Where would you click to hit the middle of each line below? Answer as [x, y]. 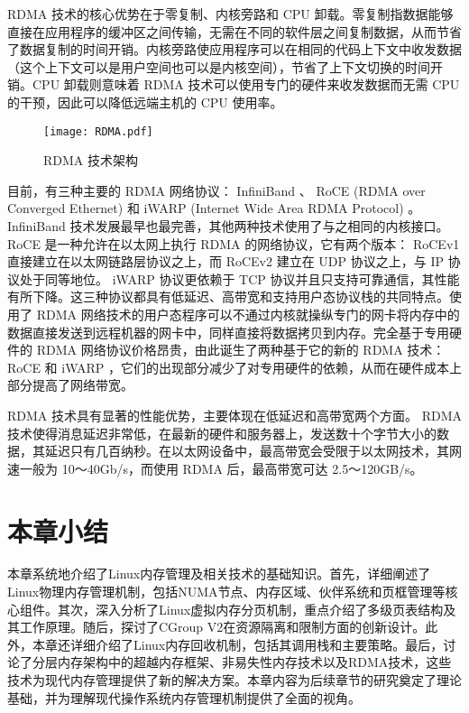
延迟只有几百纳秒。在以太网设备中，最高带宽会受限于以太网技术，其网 [253, 451]
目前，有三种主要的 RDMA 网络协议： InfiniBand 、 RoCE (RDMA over [216, 190]
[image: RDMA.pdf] [98, 131]
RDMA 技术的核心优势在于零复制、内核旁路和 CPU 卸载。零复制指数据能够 [230, 14]
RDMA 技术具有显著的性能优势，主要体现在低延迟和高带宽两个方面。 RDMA [234, 415]
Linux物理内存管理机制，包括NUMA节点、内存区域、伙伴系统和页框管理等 [226, 592]
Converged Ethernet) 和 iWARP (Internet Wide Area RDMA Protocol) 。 [214, 208]
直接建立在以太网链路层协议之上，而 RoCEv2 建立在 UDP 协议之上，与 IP [225, 261]
